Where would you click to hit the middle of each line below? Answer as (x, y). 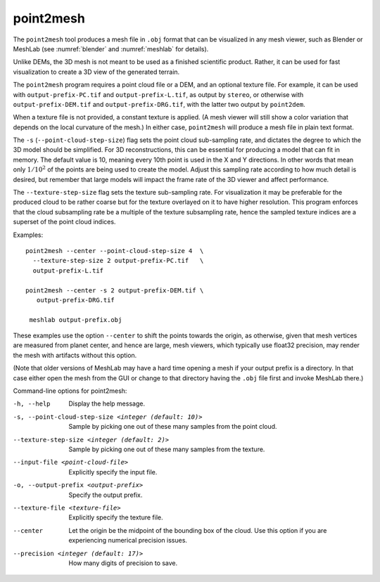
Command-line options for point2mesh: (70, 391)
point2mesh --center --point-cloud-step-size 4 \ (115, 251)
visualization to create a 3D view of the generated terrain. (96, 72)
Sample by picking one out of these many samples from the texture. (167, 449)
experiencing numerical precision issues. (128, 541)
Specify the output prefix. (106, 495)
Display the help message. (107, 403)
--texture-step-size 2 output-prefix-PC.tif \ (118, 261)
